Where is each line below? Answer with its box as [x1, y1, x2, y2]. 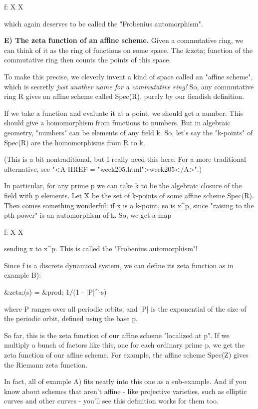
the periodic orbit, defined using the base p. [4, 313, 138, 324]
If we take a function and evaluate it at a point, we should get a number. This [4, 107, 243, 118]
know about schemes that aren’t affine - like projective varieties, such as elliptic [4, 386, 247, 396]
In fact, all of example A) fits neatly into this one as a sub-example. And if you [4, 376, 247, 387]
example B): [4, 270, 41, 280]
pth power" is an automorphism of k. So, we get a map [4, 210, 172, 220]
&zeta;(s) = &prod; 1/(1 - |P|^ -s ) [4, 287, 107, 297]
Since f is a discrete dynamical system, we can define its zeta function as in [4, 260, 234, 270]
